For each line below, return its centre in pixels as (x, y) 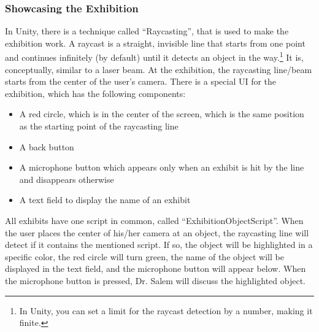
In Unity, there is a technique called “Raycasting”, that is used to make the (147, 31)
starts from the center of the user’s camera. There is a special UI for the (141, 81)
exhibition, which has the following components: (95, 93)
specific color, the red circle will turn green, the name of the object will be (144, 256)
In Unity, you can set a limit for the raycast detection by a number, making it (166, 310)
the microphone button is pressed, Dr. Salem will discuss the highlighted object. (156, 280)
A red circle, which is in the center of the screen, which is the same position (162, 114)
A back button (47, 146)
